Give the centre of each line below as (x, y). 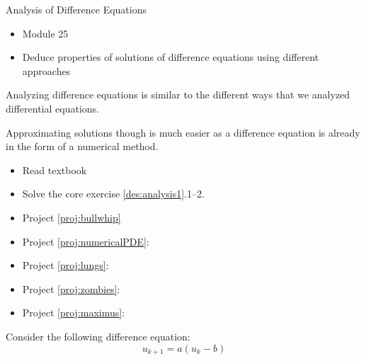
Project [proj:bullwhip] (72, 217)
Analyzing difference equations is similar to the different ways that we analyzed (178, 94)
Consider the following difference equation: (98, 336)
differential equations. (52, 108)
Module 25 (45, 33)
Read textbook (55, 170)
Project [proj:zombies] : (71, 288)
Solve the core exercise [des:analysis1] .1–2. (113, 194)
